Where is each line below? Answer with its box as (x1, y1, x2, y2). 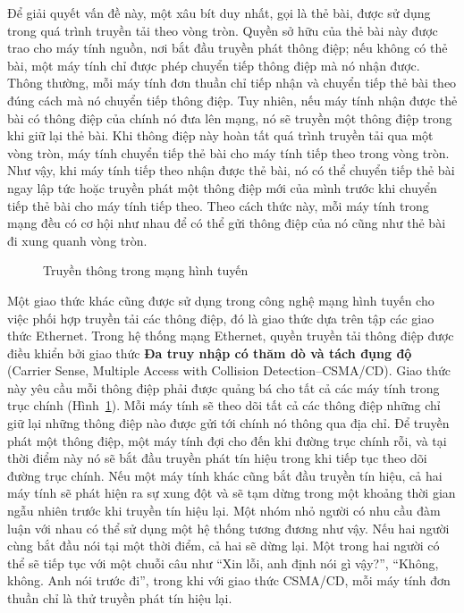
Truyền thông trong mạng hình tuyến (43, 261, 249, 280)
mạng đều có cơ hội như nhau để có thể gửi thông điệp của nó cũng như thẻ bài (7, 214, 446, 232)
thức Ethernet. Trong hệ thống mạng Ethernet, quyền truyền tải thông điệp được (7, 326, 454, 345)
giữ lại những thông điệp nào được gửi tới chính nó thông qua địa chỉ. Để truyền (7, 414, 450, 432)
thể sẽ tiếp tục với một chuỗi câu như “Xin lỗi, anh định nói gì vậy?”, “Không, (7, 553, 439, 572)
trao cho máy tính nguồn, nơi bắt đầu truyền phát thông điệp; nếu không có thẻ (7, 38, 448, 57)
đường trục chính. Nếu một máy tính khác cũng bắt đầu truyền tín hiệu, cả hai (7, 466, 443, 484)
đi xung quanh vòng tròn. (7, 231, 148, 249)
